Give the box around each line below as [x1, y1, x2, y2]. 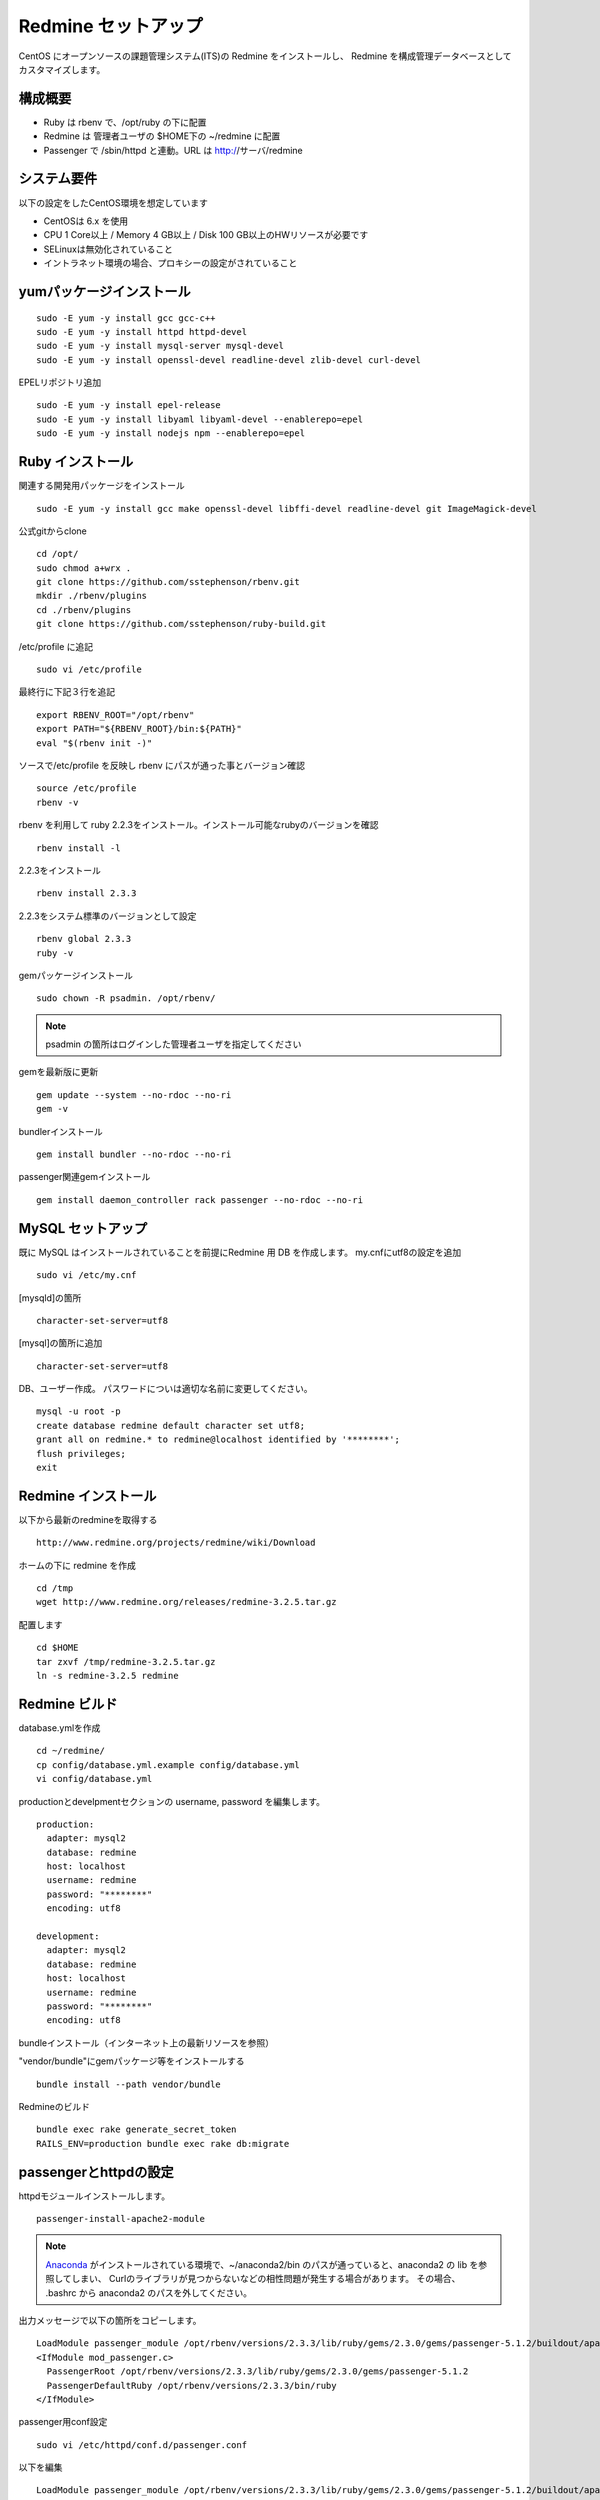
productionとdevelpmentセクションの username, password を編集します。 [18, 1795, 325, 1807]
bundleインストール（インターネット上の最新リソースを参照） [18, 2036, 275, 2049]
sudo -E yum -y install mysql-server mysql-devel [36, 340, 285, 352]
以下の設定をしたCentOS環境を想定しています [18, 196, 209, 209]
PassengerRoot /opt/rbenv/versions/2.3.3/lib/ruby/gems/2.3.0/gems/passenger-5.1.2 [46, 2366, 469, 2377]
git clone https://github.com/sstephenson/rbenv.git [36, 576, 300, 588]
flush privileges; [36, 1448, 127, 1459]
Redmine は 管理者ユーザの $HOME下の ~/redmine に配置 [43, 130, 281, 142]
